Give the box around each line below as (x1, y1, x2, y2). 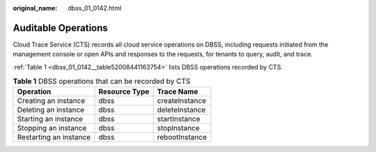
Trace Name (157, 87, 198, 96)
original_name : (13, 4, 58, 12)
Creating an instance (17, 96, 86, 105)
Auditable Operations (13, 22, 108, 34)
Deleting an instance (17, 105, 85, 115)
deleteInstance (157, 105, 206, 115)
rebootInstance (157, 133, 207, 142)
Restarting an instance (17, 133, 91, 142)
